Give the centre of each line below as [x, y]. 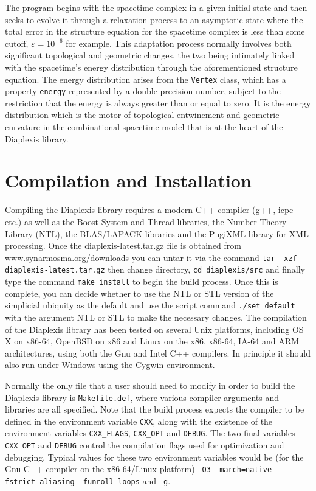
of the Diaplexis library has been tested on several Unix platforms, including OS [154, 329]
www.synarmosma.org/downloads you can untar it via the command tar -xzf [151, 257]
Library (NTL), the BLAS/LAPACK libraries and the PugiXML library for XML [157, 233]
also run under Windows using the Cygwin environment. [110, 365]
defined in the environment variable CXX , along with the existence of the [139, 421]
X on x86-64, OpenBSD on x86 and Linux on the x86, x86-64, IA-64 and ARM [152, 341]
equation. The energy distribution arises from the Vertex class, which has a [146, 79]
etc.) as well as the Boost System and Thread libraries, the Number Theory [146, 221]
